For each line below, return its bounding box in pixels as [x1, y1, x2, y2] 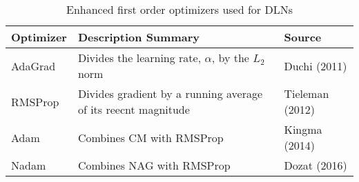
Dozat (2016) [284, 157, 347, 173]
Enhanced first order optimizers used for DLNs [66, 1, 293, 17]
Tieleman [284, 85, 329, 101]
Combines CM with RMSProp [77, 129, 224, 145]
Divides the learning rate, [77, 50, 202, 65]
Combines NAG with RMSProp [77, 157, 231, 173]
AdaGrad [11, 57, 56, 74]
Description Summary [77, 29, 200, 45]
